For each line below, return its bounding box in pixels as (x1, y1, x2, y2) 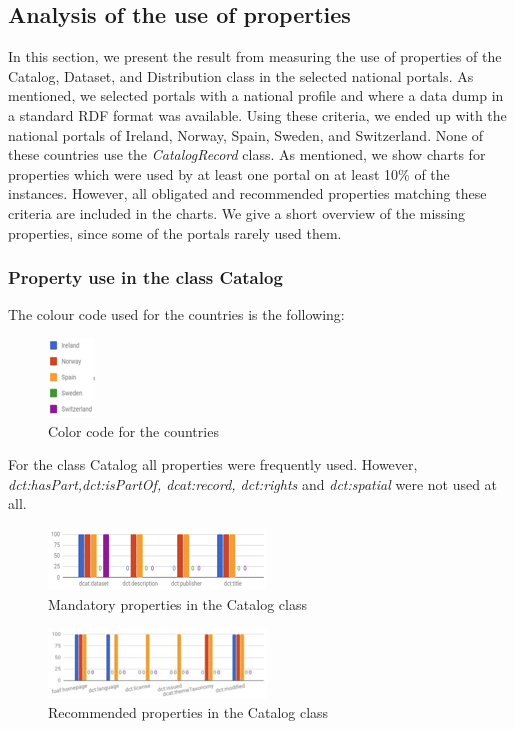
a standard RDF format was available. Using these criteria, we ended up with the (8, 104, 507, 125)
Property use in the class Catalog (8, 265, 283, 290)
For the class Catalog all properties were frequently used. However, (8, 454, 418, 475)
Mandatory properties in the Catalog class (48, 593, 307, 614)
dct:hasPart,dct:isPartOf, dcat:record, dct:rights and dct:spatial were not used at (8, 473, 498, 494)
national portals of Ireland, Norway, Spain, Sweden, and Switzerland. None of (8, 124, 484, 145)
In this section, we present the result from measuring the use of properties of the (8, 46, 502, 67)
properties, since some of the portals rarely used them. (8, 222, 342, 243)
